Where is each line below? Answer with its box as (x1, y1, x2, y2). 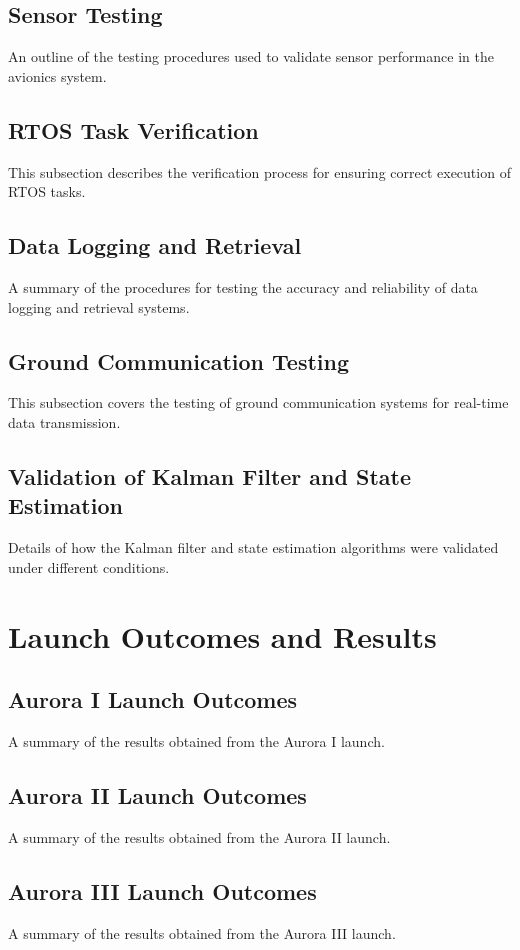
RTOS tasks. (8, 181, 86, 202)
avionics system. (8, 65, 107, 86)
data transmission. (8, 411, 121, 432)
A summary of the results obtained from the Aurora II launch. (8, 826, 391, 847)
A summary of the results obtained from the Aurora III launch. (8, 922, 396, 943)
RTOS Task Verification (8, 114, 259, 145)
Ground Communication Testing (8, 345, 349, 376)
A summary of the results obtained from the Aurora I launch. (8, 730, 385, 751)
